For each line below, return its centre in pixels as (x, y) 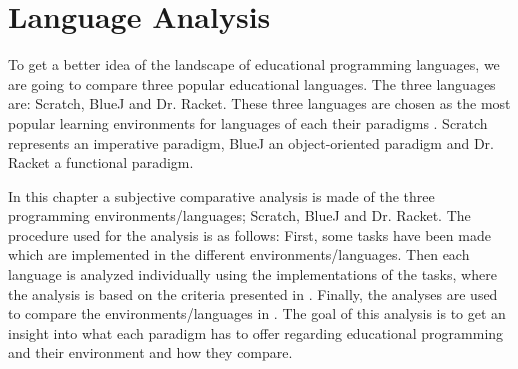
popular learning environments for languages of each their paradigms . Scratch (248, 122)
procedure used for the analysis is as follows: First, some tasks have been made (249, 234)
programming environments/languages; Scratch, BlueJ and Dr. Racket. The (239, 215)
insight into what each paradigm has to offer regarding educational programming (256, 332)
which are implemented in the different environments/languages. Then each (239, 254)
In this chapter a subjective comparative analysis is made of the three (221, 195)
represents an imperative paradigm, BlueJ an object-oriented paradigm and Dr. (251, 142)
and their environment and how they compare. (150, 352)
